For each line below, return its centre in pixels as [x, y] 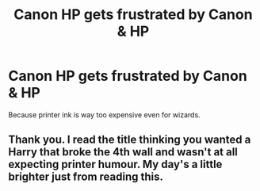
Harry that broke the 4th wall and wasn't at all [123, 152]
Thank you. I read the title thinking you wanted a [130, 140]
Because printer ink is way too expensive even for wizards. [104, 115]
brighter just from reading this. [86, 177]
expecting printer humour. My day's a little [115, 164]
